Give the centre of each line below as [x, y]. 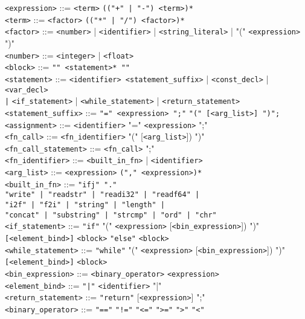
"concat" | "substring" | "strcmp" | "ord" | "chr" [111, 215]
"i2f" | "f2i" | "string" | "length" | [85, 205]
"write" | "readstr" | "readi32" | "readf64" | [102, 195]
